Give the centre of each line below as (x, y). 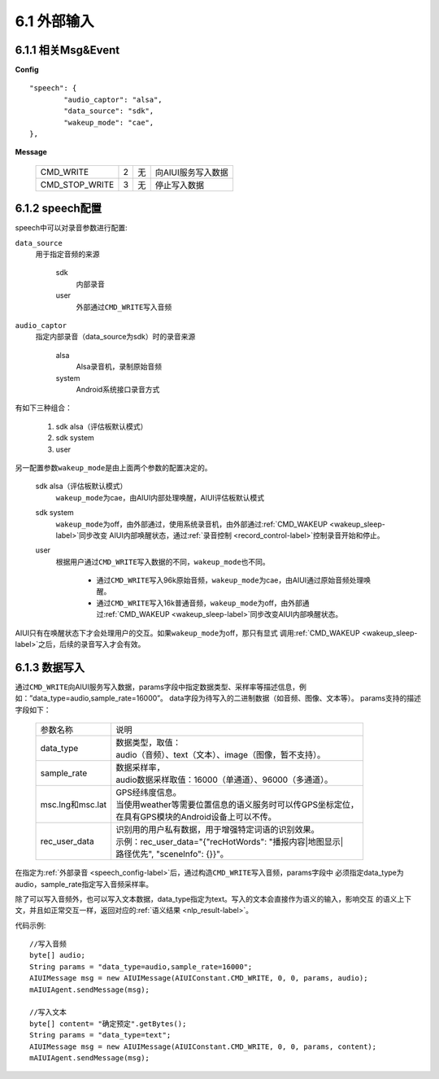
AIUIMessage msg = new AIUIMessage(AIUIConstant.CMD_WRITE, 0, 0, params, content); (203, 1046)
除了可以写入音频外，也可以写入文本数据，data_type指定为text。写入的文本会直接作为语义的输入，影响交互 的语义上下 (213, 898)
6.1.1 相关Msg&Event (67, 50)
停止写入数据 (180, 185)
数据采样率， (140, 767)
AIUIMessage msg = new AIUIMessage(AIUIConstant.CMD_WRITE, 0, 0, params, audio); (199, 978)
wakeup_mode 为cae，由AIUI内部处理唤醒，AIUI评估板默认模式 (160, 497)
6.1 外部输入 (54, 21)
